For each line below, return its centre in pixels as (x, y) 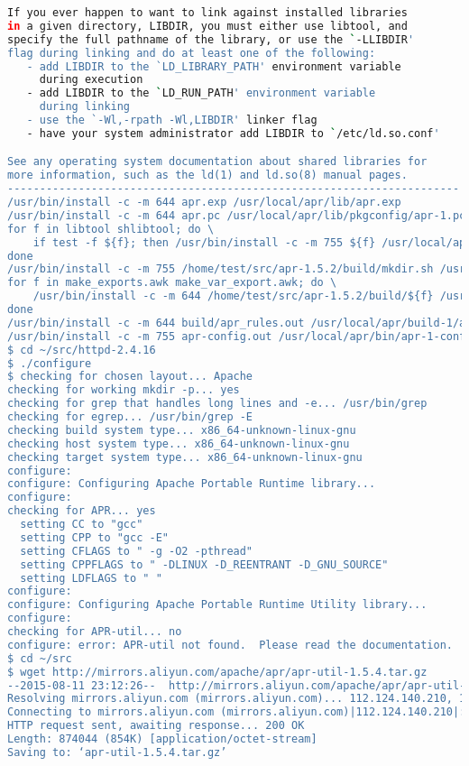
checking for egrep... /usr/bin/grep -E (130, 417)
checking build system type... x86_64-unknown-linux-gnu (182, 430)
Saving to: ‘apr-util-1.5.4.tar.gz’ (117, 752)
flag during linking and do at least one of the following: (192, 53)
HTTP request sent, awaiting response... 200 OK (156, 726)
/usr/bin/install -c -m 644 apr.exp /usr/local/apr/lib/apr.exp (204, 203)
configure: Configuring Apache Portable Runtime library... (192, 484)
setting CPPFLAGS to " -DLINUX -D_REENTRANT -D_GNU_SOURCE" (204, 564)
